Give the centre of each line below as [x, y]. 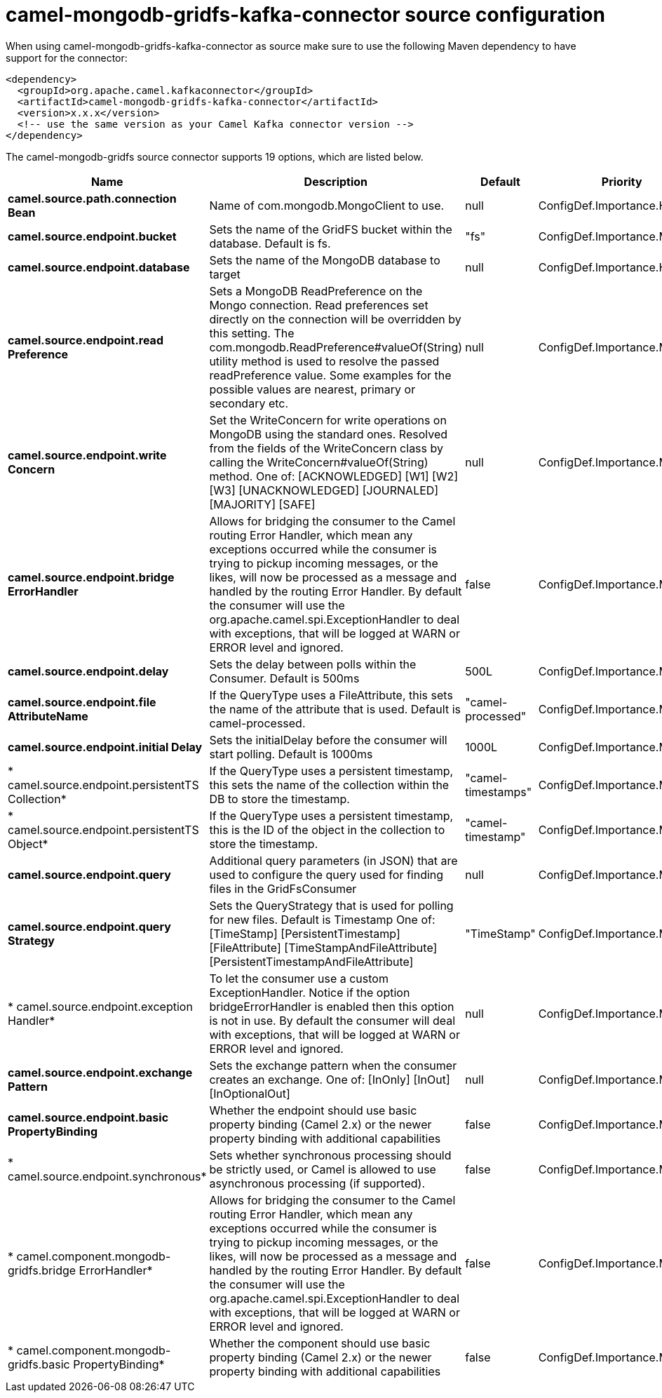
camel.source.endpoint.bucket [92, 236]
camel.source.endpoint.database [99, 267]
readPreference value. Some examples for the [330, 375]
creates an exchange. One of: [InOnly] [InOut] [330, 1079]
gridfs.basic [39, 1364]
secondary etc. [249, 403]
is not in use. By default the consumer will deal [332, 1020]
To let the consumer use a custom [299, 978]
